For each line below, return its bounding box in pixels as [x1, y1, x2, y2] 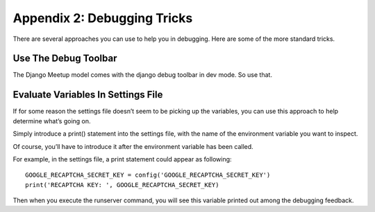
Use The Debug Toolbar [12, 53, 117, 64]
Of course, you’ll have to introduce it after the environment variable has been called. [12, 142, 253, 150]
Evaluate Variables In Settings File [12, 89, 163, 100]
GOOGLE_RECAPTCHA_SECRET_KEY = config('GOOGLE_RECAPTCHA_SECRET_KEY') [25, 171, 271, 179]
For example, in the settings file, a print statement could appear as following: [12, 154, 232, 163]
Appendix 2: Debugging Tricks [12, 10, 193, 26]
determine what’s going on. [12, 116, 91, 125]
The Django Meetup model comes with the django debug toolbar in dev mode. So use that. [12, 71, 272, 79]
